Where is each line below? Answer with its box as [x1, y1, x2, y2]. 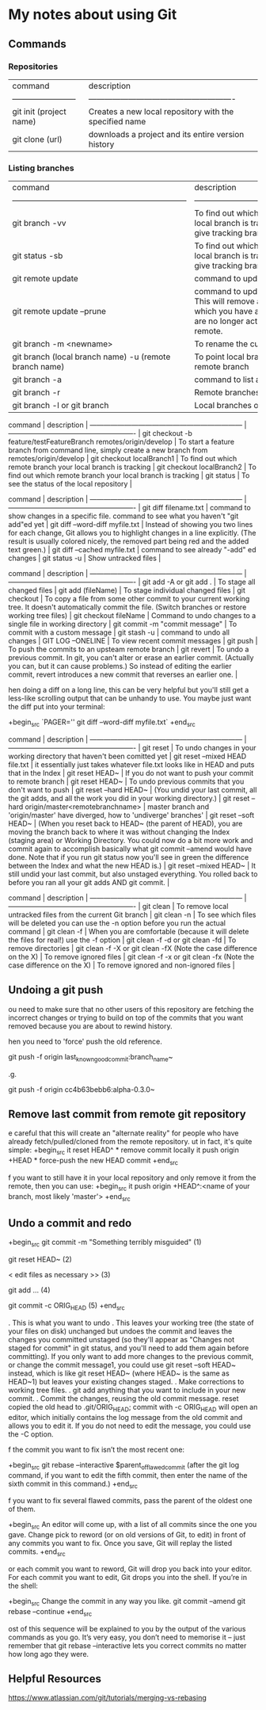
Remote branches [194, 387, 260, 398]
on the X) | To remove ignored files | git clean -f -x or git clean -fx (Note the [8, 952, 255, 961]
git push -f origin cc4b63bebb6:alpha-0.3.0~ [8, 1084, 156, 1094]
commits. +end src [8, 1547, 66, 1558]
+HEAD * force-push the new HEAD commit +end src [8, 1155, 179, 1166]
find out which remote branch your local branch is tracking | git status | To [8, 471, 250, 480]
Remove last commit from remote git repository [8, 1107, 247, 1120]
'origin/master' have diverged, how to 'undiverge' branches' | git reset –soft [8, 810, 255, 819]
